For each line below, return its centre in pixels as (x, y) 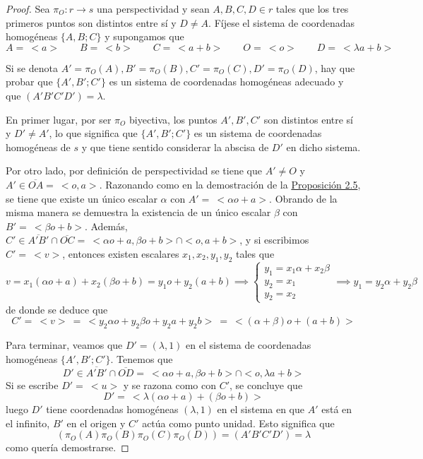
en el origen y (96, 423)
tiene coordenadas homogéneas (112, 409)
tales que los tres (312, 8)
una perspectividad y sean (153, 8)
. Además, (106, 226)
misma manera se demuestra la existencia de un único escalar (138, 212)
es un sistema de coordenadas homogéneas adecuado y (226, 82)
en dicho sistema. (323, 147)
